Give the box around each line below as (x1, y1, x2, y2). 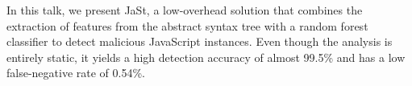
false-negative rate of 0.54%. (6, 64, 145, 81)
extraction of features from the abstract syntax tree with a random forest (6, 17, 368, 34)
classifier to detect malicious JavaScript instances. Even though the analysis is (6, 33, 393, 50)
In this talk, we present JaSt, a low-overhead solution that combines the (6, 2, 363, 18)
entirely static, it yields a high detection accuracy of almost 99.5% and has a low (6, 48, 406, 65)
